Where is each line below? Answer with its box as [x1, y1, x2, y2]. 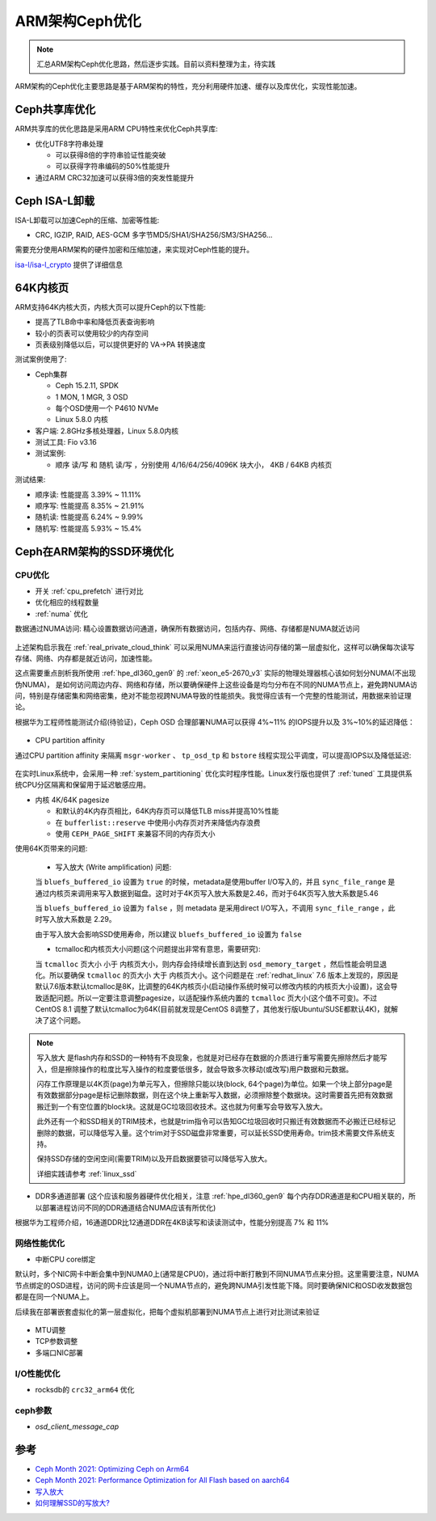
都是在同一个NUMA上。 [15, 1292, 94, 1302]
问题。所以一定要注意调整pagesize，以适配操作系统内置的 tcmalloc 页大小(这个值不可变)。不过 [56, 993, 378, 1003]
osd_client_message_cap [35, 1422, 119, 1431]
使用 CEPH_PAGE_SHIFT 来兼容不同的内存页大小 [55, 829, 216, 839]
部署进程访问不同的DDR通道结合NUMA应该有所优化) [41, 1202, 216, 1212]
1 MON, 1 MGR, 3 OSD [55, 392, 128, 402]
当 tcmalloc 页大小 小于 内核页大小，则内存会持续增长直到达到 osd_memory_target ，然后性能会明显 [35, 959, 380, 969]
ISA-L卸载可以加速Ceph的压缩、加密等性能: [15, 215, 160, 225]
